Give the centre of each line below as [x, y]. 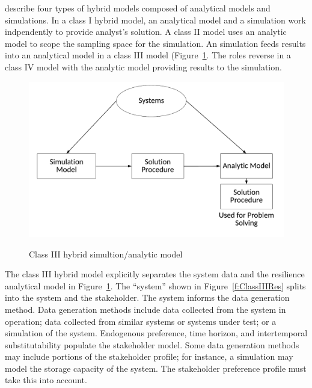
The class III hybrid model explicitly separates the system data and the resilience [155, 274]
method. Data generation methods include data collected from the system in [145, 309]
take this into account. [46, 380]
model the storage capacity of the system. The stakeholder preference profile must [156, 368]
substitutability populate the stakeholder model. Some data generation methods [152, 344]
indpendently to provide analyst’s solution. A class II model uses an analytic [146, 32]
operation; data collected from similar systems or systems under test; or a [141, 321]
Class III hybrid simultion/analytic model [106, 254]
